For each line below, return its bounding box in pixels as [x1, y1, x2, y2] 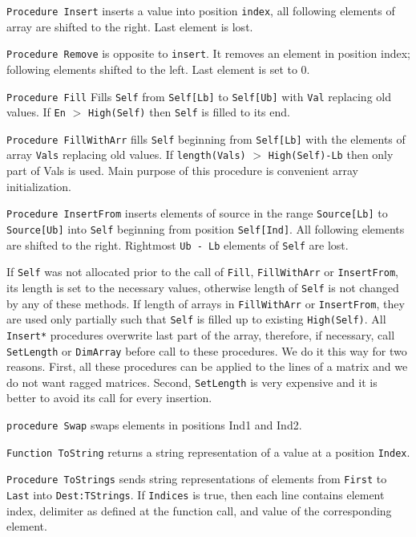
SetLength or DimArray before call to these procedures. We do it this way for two [6, 342, 407, 359]
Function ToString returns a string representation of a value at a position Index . [6, 443, 410, 460]
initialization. [6, 177, 71, 194]
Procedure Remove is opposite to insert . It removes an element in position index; [6, 45, 410, 62]
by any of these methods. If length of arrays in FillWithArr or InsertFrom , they [6, 295, 405, 311]
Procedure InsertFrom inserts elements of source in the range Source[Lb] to [6, 205, 388, 222]
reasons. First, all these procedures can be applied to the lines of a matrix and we [6, 358, 408, 375]
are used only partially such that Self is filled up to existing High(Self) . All [6, 311, 386, 327]
